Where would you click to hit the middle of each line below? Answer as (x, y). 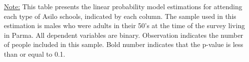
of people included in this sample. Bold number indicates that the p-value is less (124, 44)
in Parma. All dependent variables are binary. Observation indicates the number (124, 35)
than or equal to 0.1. (35, 54)
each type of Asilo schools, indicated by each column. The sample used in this (120, 16)
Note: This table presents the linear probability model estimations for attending (123, 6)
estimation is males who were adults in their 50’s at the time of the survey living (124, 25)
